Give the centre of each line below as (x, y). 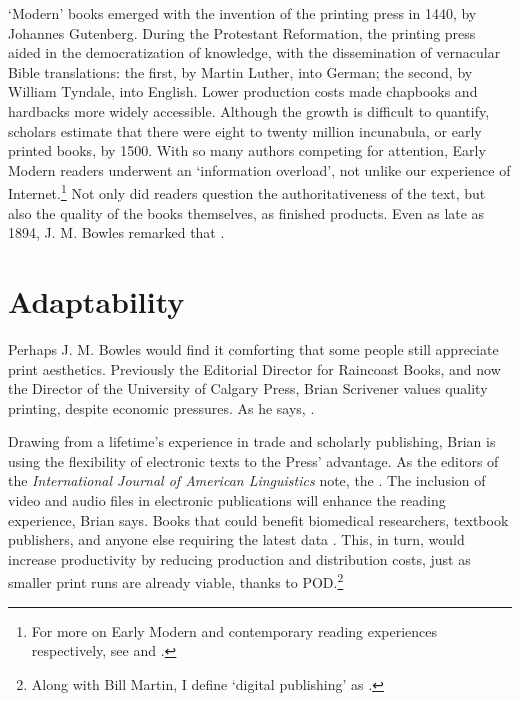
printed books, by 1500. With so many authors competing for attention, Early (247, 150)
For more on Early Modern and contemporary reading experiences (234, 630)
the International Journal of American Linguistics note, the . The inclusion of (247, 480)
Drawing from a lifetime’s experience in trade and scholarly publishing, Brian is (252, 441)
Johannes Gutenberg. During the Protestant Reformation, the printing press (242, 32)
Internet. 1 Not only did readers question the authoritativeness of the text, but (247, 191)
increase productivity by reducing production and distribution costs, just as (239, 558)
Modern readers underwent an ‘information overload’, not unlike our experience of (259, 169)
